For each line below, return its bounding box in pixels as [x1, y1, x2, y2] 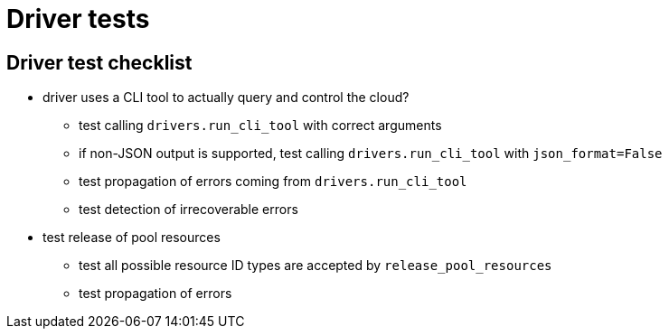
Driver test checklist [6, 51, 193, 74]
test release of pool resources [42, 229, 221, 246]
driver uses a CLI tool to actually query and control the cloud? [42, 89, 410, 106]
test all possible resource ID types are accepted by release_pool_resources [79, 257, 552, 274]
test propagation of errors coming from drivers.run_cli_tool [79, 173, 467, 190]
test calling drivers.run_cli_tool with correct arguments [79, 117, 442, 134]
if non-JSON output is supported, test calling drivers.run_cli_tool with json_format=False [79, 145, 663, 162]
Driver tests [6, 4, 150, 34]
